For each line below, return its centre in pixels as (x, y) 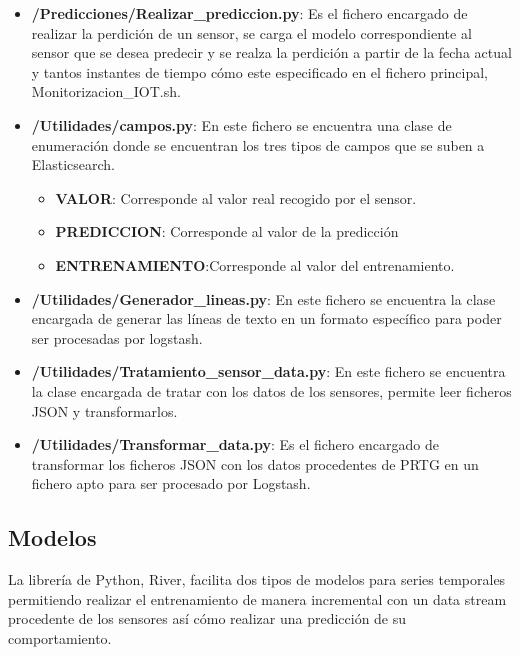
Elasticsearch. (73, 164)
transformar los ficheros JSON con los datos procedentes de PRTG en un (255, 463)
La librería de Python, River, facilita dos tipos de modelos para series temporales (257, 579)
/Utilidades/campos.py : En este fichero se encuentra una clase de (241, 124)
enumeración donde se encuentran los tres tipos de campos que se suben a (258, 144)
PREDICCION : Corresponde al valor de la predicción (227, 231)
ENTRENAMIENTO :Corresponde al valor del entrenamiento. (255, 264)
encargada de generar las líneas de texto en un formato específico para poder (266, 318)
